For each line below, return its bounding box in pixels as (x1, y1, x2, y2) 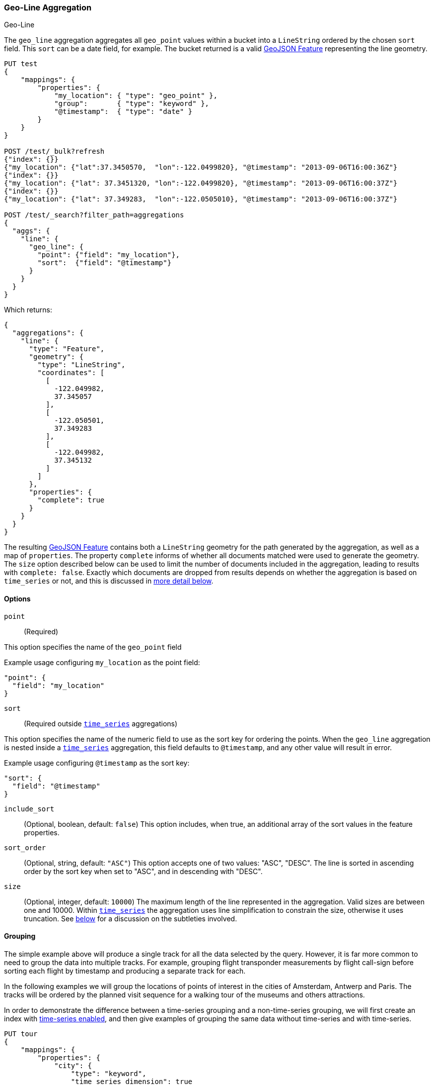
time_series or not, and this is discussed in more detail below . (4, 577, 214, 586)
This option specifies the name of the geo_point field (4, 642, 182, 651)
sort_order (4, 843, 46, 852)
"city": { (54, 1061, 92, 1070)
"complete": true (37, 496, 105, 504)
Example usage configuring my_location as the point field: (4, 658, 200, 667)
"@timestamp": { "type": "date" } (54, 107, 193, 116)
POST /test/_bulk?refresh (4, 147, 105, 156)
